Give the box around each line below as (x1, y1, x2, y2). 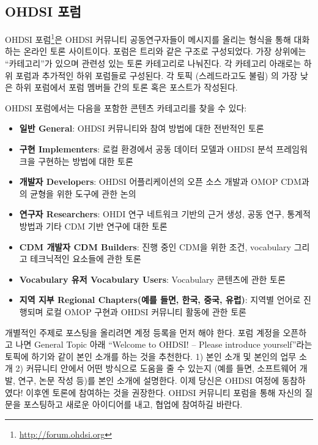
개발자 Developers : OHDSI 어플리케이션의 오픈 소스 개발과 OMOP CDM (19, 175, 301, 188)
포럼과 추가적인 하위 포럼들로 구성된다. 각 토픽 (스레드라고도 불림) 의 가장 (15, 69, 298, 81)
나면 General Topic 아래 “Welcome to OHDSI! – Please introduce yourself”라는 (15, 338, 312, 351)
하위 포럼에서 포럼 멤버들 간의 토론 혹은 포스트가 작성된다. (15, 81, 238, 94)
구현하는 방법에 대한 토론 (38, 154, 133, 167)
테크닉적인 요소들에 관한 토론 (30, 252, 141, 265)
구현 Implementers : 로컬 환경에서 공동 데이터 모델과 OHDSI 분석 (19, 143, 273, 155)
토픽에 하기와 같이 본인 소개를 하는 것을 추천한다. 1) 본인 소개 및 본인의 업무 (5, 350, 297, 362)
